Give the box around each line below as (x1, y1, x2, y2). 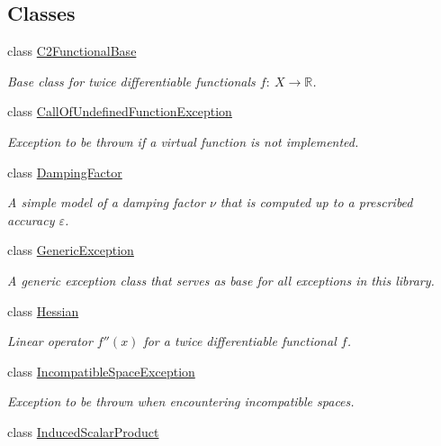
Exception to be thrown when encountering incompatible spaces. (7, 392, 355, 411)
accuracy (7, 210, 55, 229)
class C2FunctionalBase (7, 41, 137, 60)
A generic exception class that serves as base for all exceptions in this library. (7, 270, 435, 289)
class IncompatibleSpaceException (7, 361, 195, 380)
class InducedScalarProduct (7, 422, 159, 441)
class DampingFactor (7, 162, 122, 181)
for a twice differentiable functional (143, 332, 337, 350)
